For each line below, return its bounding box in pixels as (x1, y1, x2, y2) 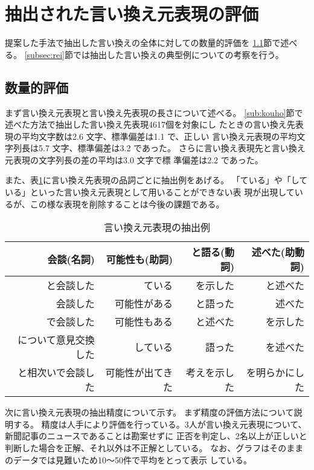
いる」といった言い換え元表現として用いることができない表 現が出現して (5, 186, 295, 198)
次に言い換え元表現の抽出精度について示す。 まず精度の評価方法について (5, 406, 294, 419)
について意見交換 (18, 333, 95, 347)
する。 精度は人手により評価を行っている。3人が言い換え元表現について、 (13, 417, 307, 430)
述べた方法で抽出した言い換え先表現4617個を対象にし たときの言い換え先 (5, 118, 295, 131)
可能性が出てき (105, 365, 173, 380)
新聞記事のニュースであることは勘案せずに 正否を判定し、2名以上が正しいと (5, 429, 307, 442)
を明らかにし (246, 365, 304, 380)
